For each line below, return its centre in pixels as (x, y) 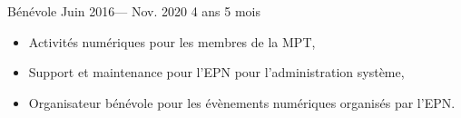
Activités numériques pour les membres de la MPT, (172, 41)
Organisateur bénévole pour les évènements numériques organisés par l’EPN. (242, 102)
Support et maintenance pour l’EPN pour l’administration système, (216, 72)
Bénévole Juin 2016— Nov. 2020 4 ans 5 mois (134, 11)
